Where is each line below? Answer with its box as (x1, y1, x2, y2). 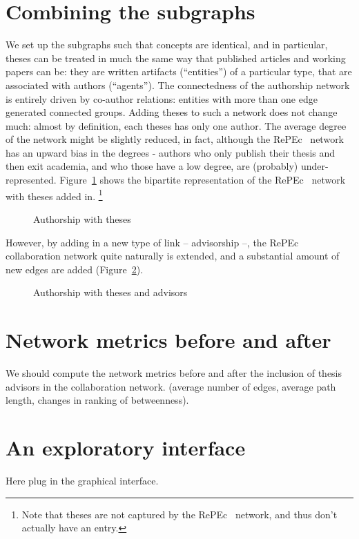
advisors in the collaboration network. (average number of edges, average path (6, 379, 336, 393)
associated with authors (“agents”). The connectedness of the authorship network (6, 77, 350, 92)
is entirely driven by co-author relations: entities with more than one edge (6, 91, 318, 106)
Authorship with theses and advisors (33, 285, 188, 300)
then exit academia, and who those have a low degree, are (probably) (6, 159, 298, 173)
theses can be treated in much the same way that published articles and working (6, 50, 346, 65)
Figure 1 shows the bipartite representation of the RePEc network (59, 173, 346, 187)
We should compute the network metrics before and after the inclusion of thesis (6, 366, 342, 380)
